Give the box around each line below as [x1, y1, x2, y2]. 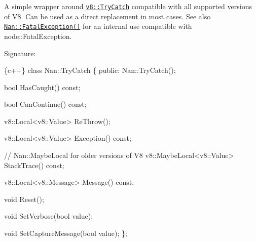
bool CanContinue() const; [4, 99, 87, 109]
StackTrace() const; [4, 159, 64, 170]
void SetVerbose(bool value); [4, 211, 93, 221]
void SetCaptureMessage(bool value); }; [4, 228, 127, 238]
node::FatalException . [4, 30, 72, 41]
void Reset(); [4, 193, 44, 204]
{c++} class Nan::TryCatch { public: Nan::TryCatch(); [4, 65, 176, 75]
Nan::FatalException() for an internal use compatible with [4, 21, 192, 31]
